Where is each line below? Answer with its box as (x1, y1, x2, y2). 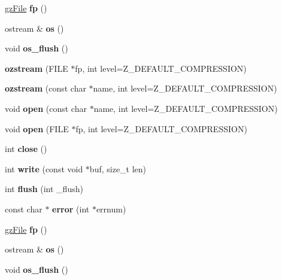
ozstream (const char (5, 82, 86, 95)
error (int (52, 202, 90, 215)
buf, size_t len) (89, 162, 147, 175)
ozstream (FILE (5, 62, 68, 74)
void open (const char (5, 102, 87, 114)
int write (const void (5, 162, 83, 175)
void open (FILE (5, 122, 69, 135)
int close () (5, 142, 47, 155)
